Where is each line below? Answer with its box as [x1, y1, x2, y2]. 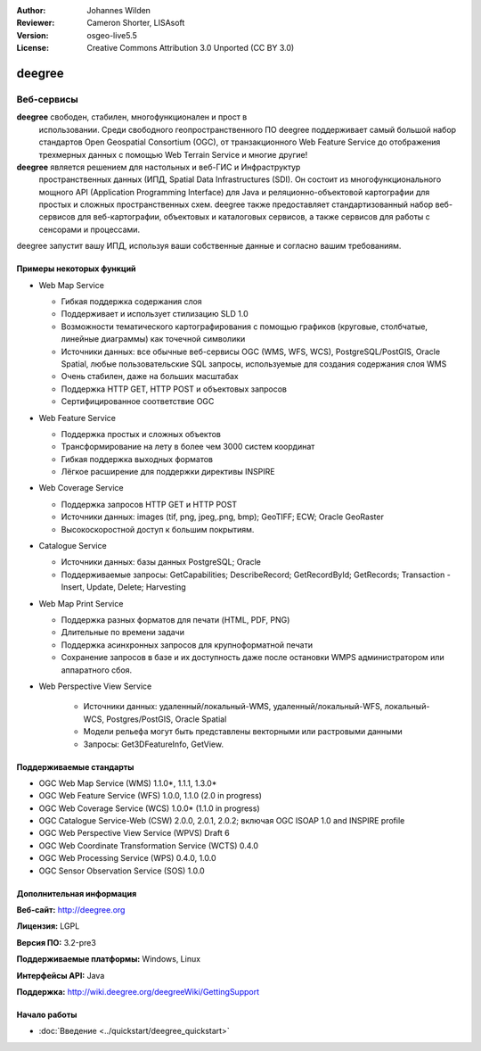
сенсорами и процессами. [38, 224, 141, 235]
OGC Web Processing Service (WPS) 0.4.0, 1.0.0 [38, 853, 216, 864]
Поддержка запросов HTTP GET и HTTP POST [61, 499, 238, 509]
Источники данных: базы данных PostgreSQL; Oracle [61, 557, 262, 567]
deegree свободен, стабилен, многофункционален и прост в [16, 112, 248, 122]
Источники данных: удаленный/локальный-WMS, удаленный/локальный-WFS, [83, 701, 383, 712]
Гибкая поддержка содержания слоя [61, 296, 202, 307]
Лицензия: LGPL [16, 921, 80, 931]
